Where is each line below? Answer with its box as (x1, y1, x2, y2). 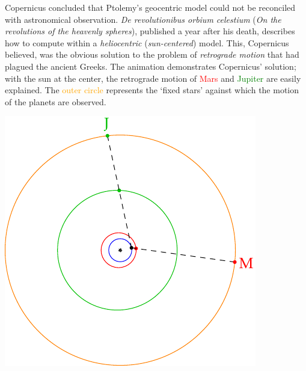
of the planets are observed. (5, 95, 106, 108)
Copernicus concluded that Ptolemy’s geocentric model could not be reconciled (5, 1, 296, 13)
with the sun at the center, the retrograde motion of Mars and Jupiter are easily (5, 72, 301, 84)
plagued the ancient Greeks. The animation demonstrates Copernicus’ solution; (5, 60, 296, 72)
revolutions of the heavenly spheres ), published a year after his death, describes (5, 25, 295, 37)
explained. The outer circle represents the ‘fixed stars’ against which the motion (5, 84, 299, 96)
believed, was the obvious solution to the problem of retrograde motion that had (5, 48, 299, 61)
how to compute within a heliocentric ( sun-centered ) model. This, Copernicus (5, 36, 289, 49)
